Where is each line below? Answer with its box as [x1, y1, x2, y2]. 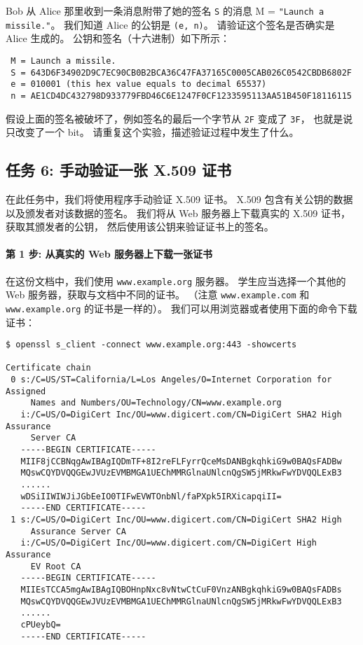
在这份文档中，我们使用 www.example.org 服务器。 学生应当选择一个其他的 [6, 273, 346, 288]
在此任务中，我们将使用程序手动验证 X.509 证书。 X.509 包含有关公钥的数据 [6, 191, 353, 206]
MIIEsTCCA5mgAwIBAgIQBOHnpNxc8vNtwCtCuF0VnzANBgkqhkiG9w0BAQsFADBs [20, 584, 342, 595]
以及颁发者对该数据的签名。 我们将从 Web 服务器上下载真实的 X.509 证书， [6, 205, 350, 220]
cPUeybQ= [20, 619, 61, 630]
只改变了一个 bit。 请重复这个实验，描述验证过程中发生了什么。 [6, 125, 299, 139]
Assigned [6, 386, 46, 396]
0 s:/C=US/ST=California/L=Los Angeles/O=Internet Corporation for [11, 375, 332, 385]
